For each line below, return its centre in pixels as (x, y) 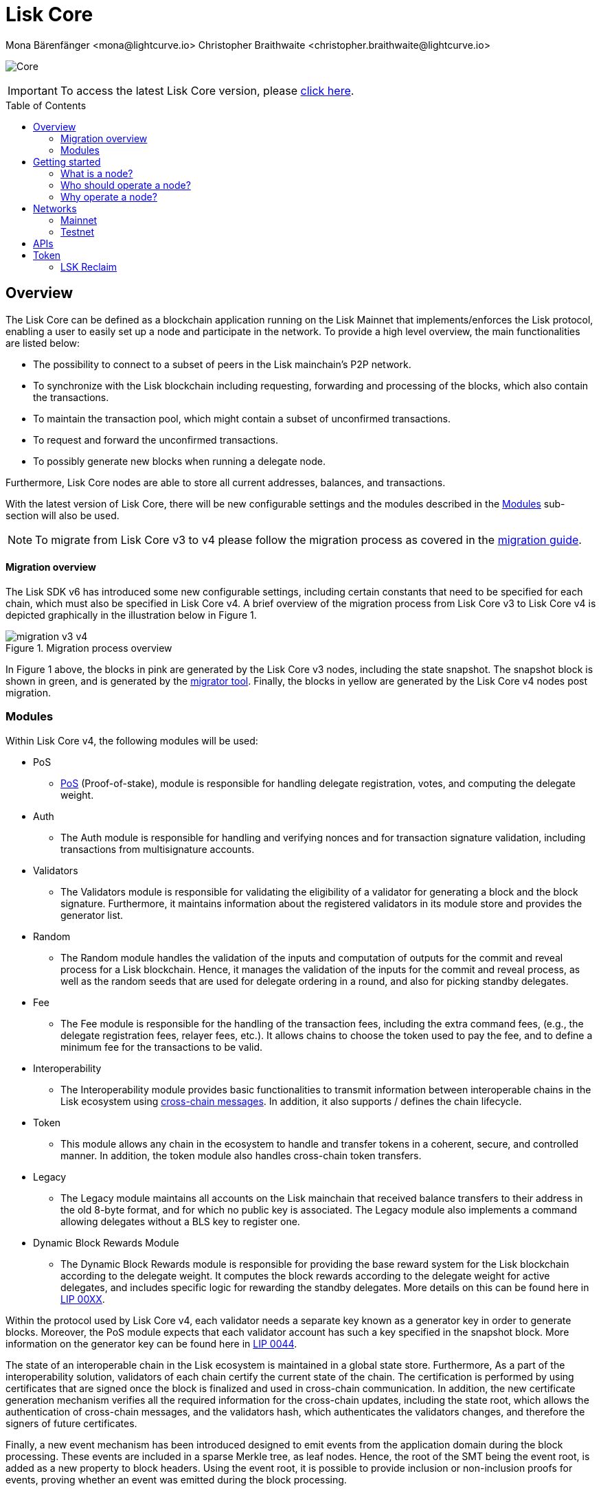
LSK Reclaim (89, 266)
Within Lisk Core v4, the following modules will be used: (132, 740)
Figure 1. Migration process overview (89, 648)
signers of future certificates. (71, 1423)
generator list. (92, 915)
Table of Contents (46, 105)
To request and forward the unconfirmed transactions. (156, 440)
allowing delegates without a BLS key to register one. (180, 1221)
